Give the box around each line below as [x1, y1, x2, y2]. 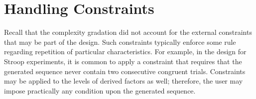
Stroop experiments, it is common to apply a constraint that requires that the [4, 56, 242, 66]
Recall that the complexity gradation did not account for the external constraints [4, 27, 252, 37]
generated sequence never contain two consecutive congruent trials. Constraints [4, 66, 246, 76]
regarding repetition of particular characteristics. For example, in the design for [4, 46, 247, 57]
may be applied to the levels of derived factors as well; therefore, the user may [4, 76, 243, 86]
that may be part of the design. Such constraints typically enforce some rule [4, 36, 236, 47]
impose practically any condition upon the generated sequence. [4, 85, 196, 96]
